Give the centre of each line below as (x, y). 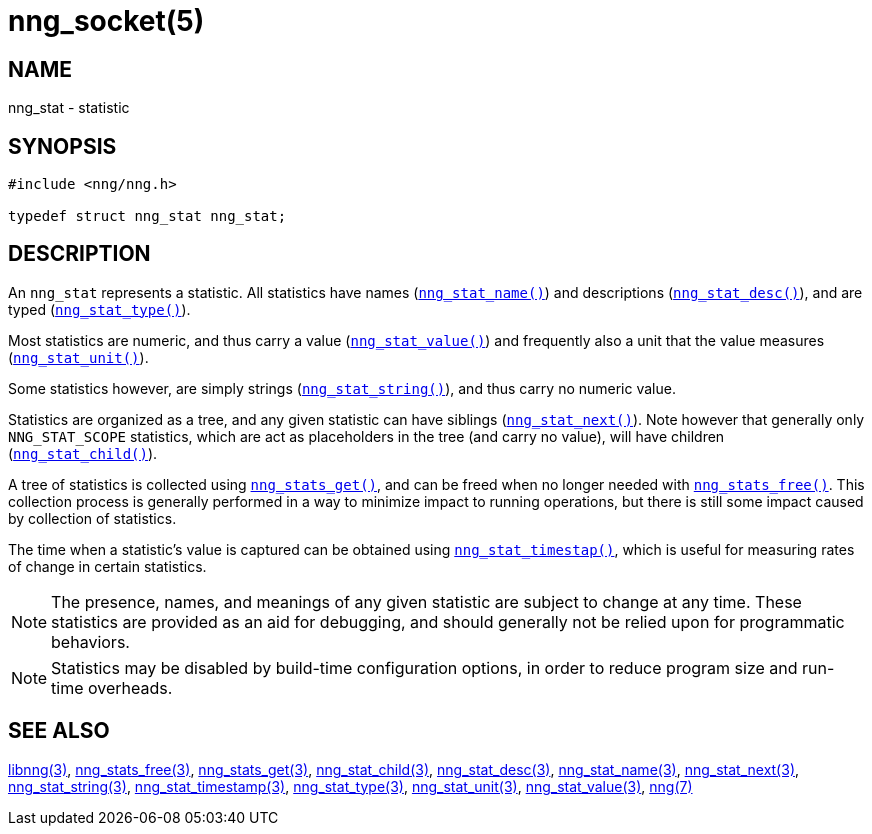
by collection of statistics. (92, 518)
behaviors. (90, 641)
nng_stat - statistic (69, 108)
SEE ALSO (59, 731)
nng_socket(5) (106, 21)
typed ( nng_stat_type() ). (99, 309)
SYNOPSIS (62, 146)
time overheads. (112, 687)
